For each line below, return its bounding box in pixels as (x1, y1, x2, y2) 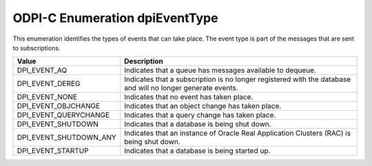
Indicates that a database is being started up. (124, 146, 271, 156)
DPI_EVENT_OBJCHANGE (17, 101, 101, 111)
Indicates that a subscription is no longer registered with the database (124, 74, 351, 84)
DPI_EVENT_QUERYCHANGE (17, 110, 110, 120)
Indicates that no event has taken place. (124, 92, 254, 102)
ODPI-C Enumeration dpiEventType (12, 10, 218, 25)
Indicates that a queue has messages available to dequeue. (124, 65, 317, 75)
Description (124, 56, 163, 66)
